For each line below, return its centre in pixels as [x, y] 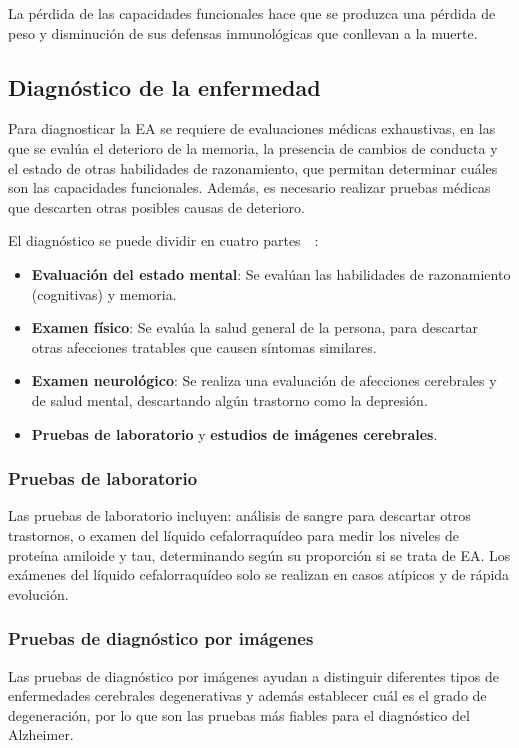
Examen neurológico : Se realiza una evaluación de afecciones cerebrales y [264, 380]
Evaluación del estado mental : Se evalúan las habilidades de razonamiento [271, 273]
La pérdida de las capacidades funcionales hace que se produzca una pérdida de [252, 13]
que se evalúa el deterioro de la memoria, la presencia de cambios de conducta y [253, 147]
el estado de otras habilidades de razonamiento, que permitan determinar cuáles [253, 167]
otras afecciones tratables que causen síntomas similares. [204, 346]
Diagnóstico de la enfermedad [164, 86]
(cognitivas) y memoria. [104, 293]
